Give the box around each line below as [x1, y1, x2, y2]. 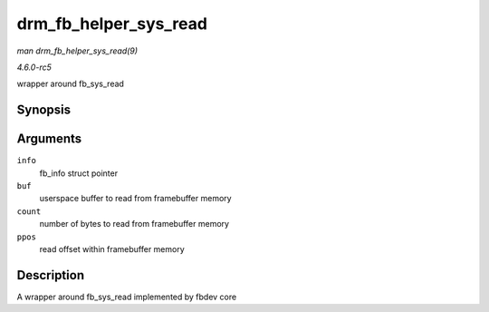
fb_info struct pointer [39, 168, 118, 179]
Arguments [16, 132, 82, 147]
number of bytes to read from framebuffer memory [39, 219, 230, 229]
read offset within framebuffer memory [39, 243, 185, 254]
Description [16, 268, 85, 283]
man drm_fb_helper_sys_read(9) [16, 45, 139, 56]
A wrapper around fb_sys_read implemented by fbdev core [16, 291, 237, 302]
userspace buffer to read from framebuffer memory [39, 193, 232, 204]
